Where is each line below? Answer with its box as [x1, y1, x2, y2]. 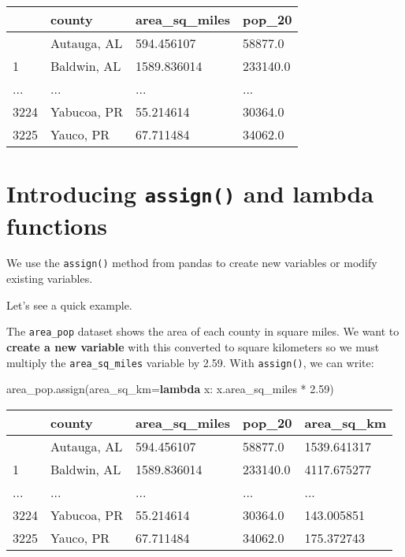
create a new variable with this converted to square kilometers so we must [6, 338, 380, 355]
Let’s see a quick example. [6, 296, 132, 313]
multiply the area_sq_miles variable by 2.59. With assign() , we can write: [6, 354, 374, 370]
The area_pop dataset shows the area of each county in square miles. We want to [6, 323, 399, 340]
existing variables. [6, 270, 93, 287]
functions [6, 209, 108, 241]
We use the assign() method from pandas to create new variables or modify [6, 254, 377, 271]
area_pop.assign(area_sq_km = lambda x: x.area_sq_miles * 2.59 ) [6, 381, 334, 397]
